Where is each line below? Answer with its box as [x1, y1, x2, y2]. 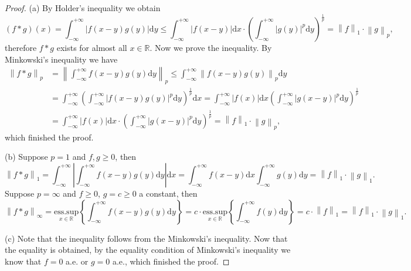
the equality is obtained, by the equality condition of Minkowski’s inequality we [5, 243, 291, 256]
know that [5, 255, 42, 267]
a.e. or [66, 255, 89, 267]
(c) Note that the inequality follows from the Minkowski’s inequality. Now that [5, 232, 288, 244]
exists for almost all [56, 41, 127, 53]
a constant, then [139, 187, 198, 199]
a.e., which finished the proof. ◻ [112, 255, 230, 267]
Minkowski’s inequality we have [5, 53, 118, 65]
